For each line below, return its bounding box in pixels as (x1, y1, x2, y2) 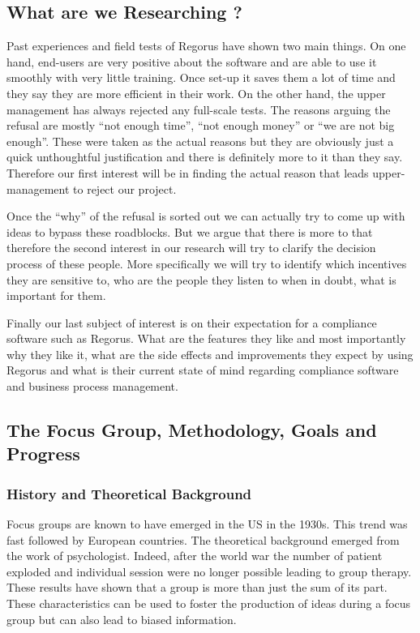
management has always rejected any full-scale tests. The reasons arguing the (6, 101, 391, 118)
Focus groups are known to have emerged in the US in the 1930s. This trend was (6, 515, 408, 532)
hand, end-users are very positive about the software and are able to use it (6, 53, 377, 70)
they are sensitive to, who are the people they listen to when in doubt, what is (6, 271, 396, 288)
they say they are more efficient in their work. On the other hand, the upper (6, 84, 386, 101)
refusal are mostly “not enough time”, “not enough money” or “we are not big (6, 117, 395, 134)
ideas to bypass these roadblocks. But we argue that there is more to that (6, 223, 373, 240)
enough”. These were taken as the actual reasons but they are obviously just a (6, 132, 394, 149)
